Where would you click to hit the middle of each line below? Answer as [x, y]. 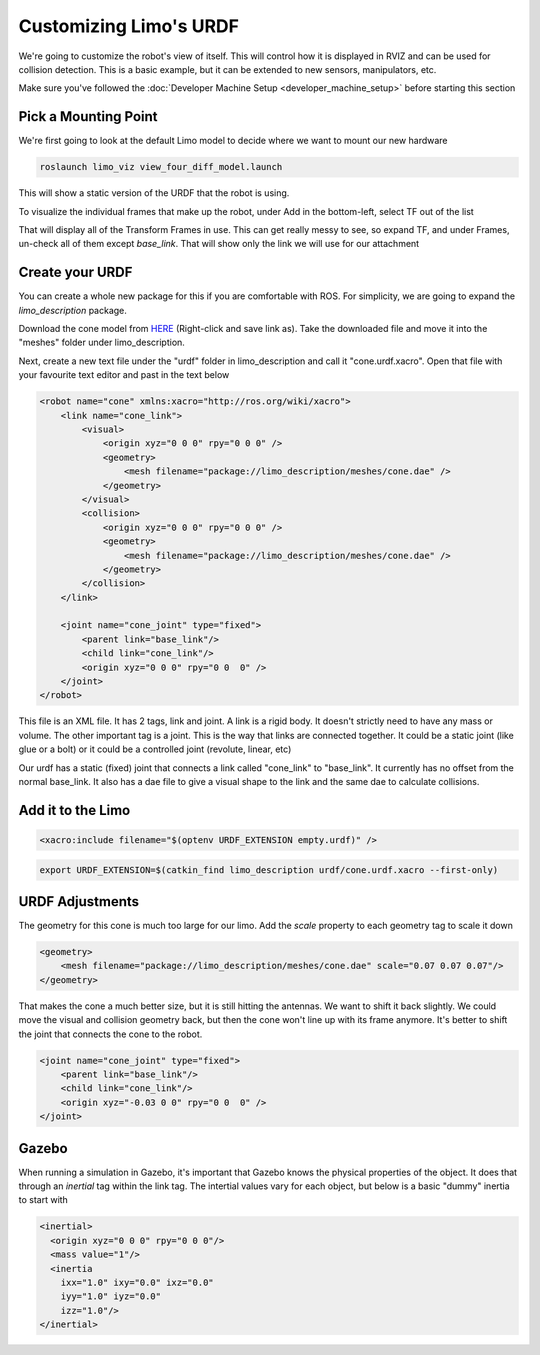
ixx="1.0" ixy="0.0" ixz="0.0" [137, 1282]
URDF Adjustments [79, 901]
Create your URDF [75, 272]
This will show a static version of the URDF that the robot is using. [154, 193]
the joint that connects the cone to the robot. [110, 1034]
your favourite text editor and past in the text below [124, 375]
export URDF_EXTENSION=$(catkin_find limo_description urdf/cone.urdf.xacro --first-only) [269, 869]
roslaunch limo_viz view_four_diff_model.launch [161, 167]
